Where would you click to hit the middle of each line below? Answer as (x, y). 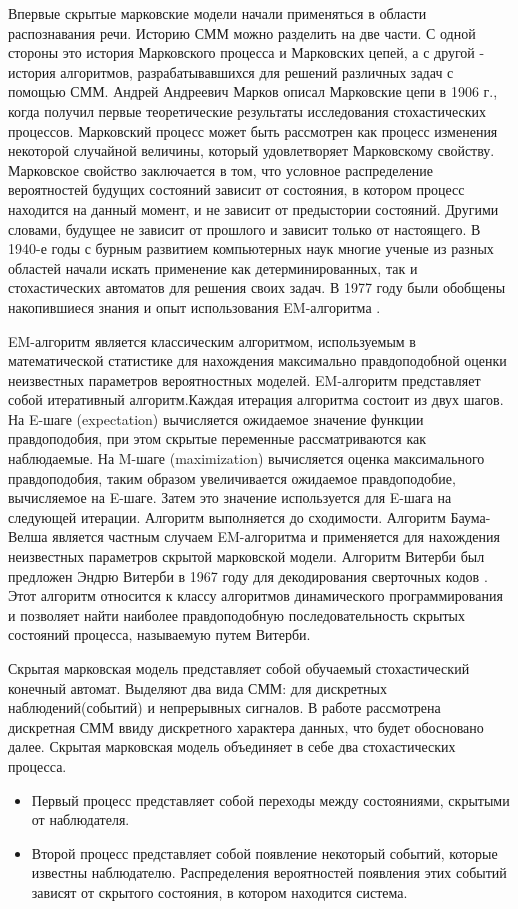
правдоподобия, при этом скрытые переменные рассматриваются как (217, 438)
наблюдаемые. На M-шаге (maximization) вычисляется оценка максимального (246, 458)
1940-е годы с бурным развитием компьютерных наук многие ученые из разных (251, 248)
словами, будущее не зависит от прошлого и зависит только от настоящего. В (244, 228)
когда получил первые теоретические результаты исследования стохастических (247, 110)
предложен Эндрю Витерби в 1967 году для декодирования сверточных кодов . (248, 575)
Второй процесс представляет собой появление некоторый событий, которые (264, 852)
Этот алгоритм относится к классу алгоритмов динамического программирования (255, 595)
